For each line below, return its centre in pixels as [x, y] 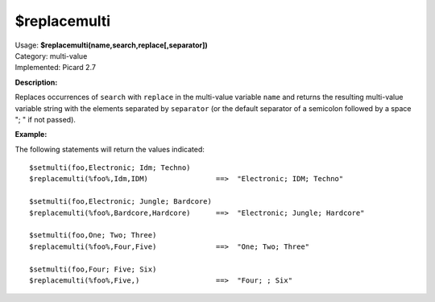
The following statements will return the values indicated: [110, 149]
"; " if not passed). [46, 119]
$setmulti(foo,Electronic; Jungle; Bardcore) [121, 202]
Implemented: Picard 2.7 [56, 68]
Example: [31, 134]
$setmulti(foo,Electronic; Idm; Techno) [110, 168]
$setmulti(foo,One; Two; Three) [93, 235]
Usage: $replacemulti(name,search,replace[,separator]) [112, 45]
